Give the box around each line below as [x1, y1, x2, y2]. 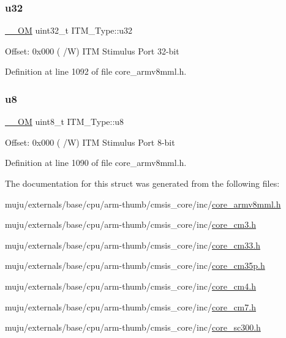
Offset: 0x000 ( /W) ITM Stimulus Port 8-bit [5, 135, 175, 148]
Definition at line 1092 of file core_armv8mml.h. [5, 65, 187, 78]
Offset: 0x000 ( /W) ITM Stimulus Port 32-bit [5, 44, 179, 57]
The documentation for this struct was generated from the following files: [5, 177, 280, 189]
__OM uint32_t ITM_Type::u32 [5, 24, 133, 37]
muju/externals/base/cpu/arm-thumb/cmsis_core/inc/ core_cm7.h [5, 300, 256, 313]
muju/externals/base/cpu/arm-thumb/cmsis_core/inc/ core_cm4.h [5, 279, 256, 292]
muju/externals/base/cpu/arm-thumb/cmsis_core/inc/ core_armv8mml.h [5, 197, 281, 210]
